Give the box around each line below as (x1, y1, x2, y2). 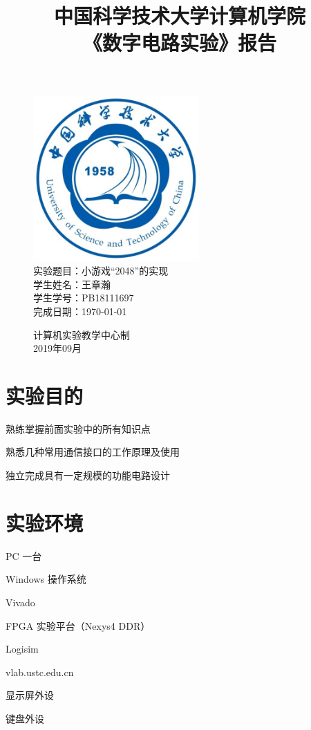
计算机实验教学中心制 (33, 327, 130, 341)
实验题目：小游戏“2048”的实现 (33, 263, 169, 278)
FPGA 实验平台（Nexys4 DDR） (6, 618, 151, 633)
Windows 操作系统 (6, 572, 86, 586)
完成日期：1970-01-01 (33, 303, 127, 318)
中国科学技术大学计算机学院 (53, 1, 305, 30)
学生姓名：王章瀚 (33, 277, 111, 291)
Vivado (6, 595, 35, 609)
